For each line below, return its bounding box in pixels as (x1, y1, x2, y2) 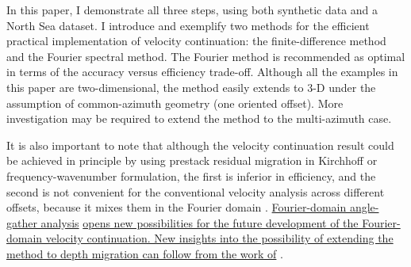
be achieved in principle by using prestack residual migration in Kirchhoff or (6, 152, 378, 169)
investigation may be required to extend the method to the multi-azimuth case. (6, 110, 392, 127)
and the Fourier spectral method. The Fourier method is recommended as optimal (6, 48, 405, 64)
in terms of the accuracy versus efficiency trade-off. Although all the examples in (6, 63, 398, 80)
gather (6, 214, 37, 231)
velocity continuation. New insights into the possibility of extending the (45, 230, 394, 246)
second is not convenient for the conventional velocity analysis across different (6, 183, 385, 200)
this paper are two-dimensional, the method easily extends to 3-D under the (6, 78, 376, 95)
